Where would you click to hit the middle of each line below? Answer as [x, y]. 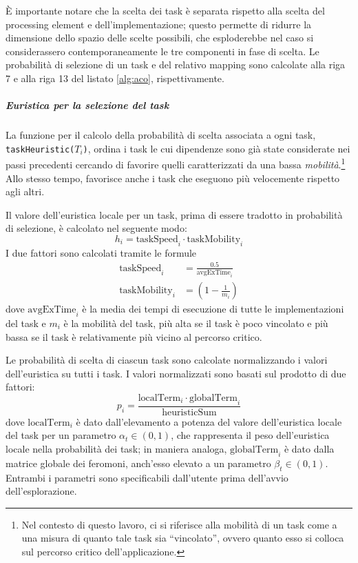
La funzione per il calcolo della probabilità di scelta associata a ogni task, [161, 135]
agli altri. [25, 191]
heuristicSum [189, 412]
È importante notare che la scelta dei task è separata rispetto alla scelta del [165, 10]
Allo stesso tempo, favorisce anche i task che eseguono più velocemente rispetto [173, 178]
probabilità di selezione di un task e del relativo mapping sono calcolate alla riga [176, 65]
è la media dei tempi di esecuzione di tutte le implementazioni [213, 309]
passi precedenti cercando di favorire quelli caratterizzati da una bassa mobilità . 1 [176, 164]
